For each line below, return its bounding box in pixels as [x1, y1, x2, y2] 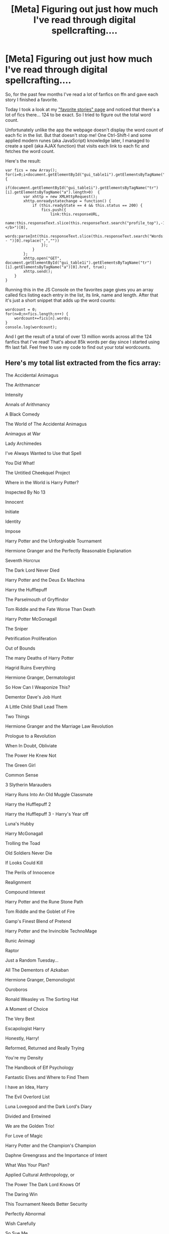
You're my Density [5, 1054, 44, 1060]
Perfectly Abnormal [5, 1210, 46, 1216]
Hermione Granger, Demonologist [5, 976, 75, 982]
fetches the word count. [5, 148, 55, 154]
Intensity [5, 392, 24, 398]
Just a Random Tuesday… [5, 957, 59, 963]
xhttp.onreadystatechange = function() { [23, 198, 112, 203]
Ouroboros [5, 986, 28, 992]
